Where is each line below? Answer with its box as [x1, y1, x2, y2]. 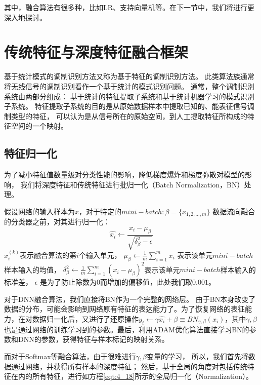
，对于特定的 [79, 206, 122, 216]
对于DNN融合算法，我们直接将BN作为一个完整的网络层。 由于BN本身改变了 [4, 293, 256, 304]
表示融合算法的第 [20, 249, 77, 260]
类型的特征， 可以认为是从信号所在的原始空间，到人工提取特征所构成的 [11, 110, 247, 121]
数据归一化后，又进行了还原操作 [32, 314, 139, 324]
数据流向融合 [212, 206, 255, 216]
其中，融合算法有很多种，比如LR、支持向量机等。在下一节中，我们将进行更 [4, 2, 255, 12]
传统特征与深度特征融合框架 [4, 42, 189, 62]
